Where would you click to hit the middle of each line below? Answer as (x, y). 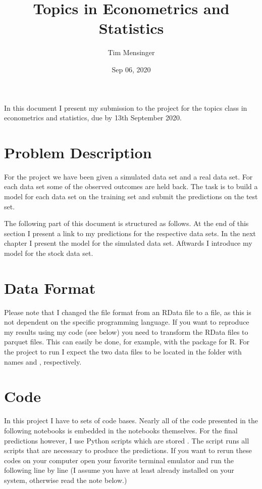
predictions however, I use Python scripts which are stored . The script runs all (127, 440)
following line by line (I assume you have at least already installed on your (119, 470)
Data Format (50, 287)
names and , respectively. (43, 361)
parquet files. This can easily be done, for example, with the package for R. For (127, 342)
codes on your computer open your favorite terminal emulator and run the (119, 460)
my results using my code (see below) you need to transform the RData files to (126, 331)
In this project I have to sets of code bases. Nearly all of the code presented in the (131, 420)
